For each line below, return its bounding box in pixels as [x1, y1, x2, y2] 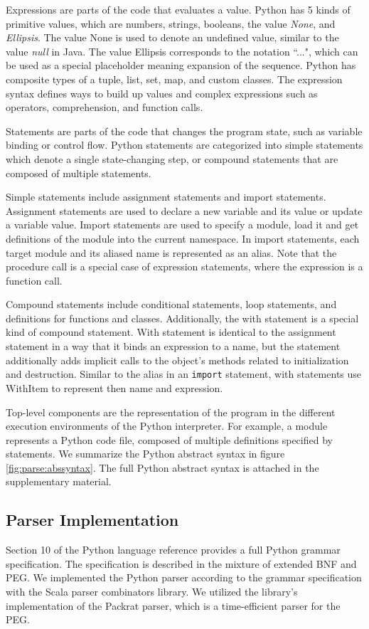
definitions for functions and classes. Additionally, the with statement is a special [6, 310, 359, 325]
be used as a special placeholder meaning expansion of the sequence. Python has [6, 58, 356, 73]
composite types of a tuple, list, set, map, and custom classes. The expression [6, 71, 343, 86]
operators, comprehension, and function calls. [6, 100, 203, 115]
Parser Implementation [6, 509, 179, 531]
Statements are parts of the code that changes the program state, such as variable [6, 123, 363, 138]
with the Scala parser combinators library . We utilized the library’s [6, 584, 298, 599]
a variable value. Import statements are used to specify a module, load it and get [6, 217, 359, 232]
